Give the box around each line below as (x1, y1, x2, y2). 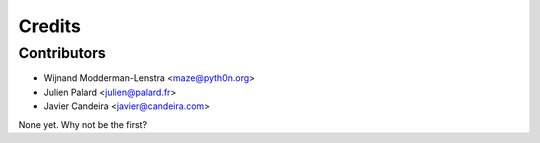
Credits (18, 15, 82, 37)
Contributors (18, 44, 107, 62)
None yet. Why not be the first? (18, 118, 148, 130)
